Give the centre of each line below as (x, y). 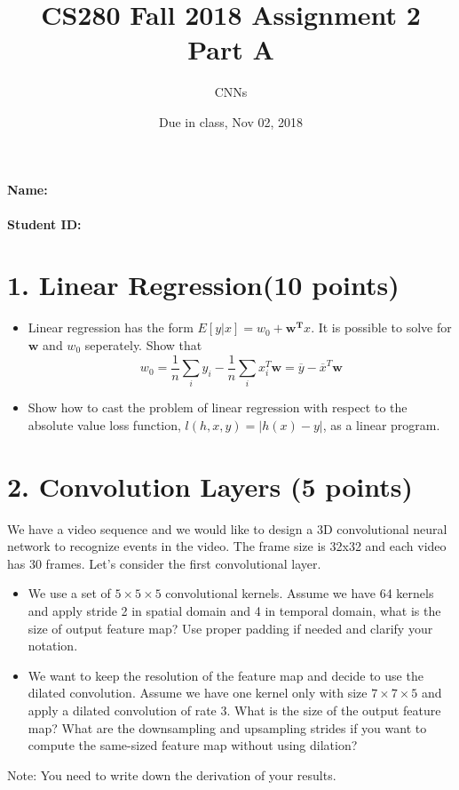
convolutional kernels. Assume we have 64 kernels (300, 593)
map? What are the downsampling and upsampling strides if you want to (227, 727)
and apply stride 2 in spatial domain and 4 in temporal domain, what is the (234, 611)
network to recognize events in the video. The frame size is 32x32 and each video (227, 546)
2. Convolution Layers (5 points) (210, 486)
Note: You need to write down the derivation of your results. (172, 774)
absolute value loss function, (104, 424)
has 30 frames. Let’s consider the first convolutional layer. (164, 563)
